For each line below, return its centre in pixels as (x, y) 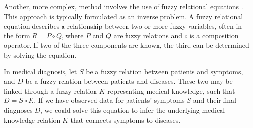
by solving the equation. (40, 54)
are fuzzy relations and (148, 35)
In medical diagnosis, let (41, 71)
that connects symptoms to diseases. (126, 119)
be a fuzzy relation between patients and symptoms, (164, 71)
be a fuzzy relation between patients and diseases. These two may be (129, 81)
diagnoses (18, 110)
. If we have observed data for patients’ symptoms (109, 100)
